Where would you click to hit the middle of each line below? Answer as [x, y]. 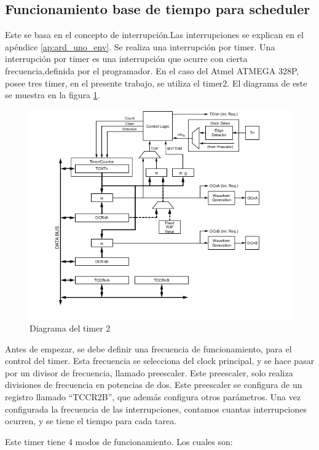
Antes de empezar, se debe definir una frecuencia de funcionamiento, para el [148, 348]
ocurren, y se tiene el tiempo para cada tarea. [91, 421]
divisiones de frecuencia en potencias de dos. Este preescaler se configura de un [154, 385]
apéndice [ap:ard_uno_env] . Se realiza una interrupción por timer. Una [140, 46]
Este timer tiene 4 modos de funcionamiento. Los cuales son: [119, 441]
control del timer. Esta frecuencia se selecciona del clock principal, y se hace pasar [160, 361]
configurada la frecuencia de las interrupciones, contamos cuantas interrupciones [156, 409]
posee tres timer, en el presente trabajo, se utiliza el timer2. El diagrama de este [156, 83]
